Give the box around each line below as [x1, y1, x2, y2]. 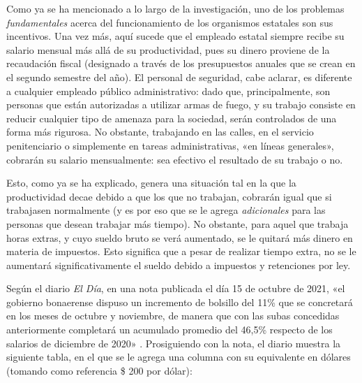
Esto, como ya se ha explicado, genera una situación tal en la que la [6, 175, 296, 190]
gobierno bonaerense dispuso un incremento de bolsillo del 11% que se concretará [6, 294, 353, 309]
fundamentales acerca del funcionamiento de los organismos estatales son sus [6, 15, 333, 29]
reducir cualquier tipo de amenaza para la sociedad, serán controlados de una [6, 110, 337, 125]
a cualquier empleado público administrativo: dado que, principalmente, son [6, 83, 331, 98]
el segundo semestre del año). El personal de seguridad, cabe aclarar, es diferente [6, 69, 352, 84]
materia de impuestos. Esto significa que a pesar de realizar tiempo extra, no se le [6, 244, 356, 259]
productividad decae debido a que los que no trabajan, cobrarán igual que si [6, 189, 332, 203]
